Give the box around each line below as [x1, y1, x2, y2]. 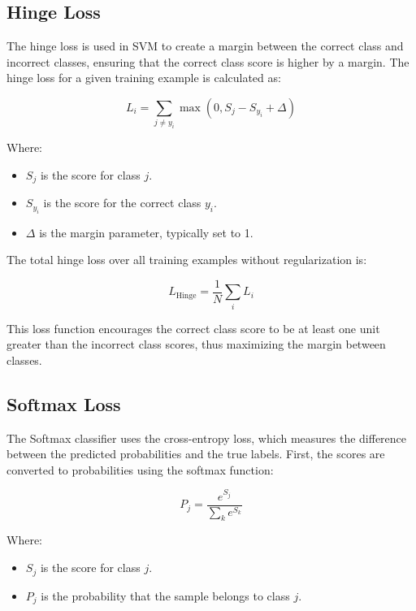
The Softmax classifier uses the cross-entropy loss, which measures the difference [6, 429, 407, 446]
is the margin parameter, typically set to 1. [39, 223, 253, 240]
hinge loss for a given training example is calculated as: [6, 69, 281, 86]
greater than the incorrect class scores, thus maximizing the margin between [6, 336, 386, 353]
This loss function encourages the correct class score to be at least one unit [6, 319, 380, 336]
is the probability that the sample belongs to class [41, 587, 290, 604]
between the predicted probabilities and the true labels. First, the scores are [6, 445, 385, 462]
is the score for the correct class [43, 194, 201, 211]
